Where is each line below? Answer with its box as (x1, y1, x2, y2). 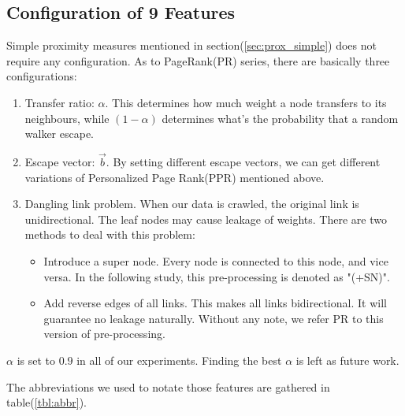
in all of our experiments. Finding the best (76, 351, 282, 368)
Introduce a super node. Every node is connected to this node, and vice (43, 252, 388, 269)
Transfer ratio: (24, 94, 95, 110)
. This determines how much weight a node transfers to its (105, 94, 387, 110)
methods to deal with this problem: (24, 226, 195, 243)
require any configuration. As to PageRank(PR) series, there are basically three (6, 52, 390, 69)
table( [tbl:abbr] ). (6, 394, 87, 410)
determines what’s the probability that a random (162, 110, 399, 126)
